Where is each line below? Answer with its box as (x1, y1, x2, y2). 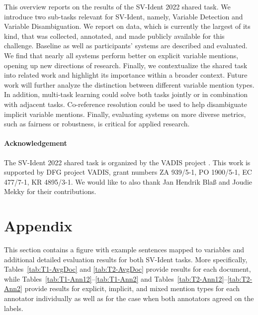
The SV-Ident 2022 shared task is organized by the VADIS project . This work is (4, 157, 251, 167)
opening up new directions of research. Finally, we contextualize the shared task (4, 60, 248, 70)
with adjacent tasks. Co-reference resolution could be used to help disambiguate (4, 99, 247, 109)
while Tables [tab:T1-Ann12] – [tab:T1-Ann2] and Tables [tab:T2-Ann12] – (4, 273, 228, 284)
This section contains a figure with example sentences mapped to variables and (4, 244, 245, 255)
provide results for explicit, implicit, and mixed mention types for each (24, 283, 240, 294)
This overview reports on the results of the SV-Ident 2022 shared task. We (4, 1, 231, 11)
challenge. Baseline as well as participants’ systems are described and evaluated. (4, 40, 248, 51)
